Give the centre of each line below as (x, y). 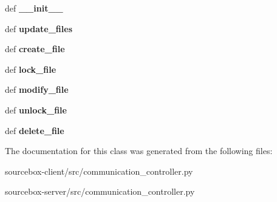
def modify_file (37, 89)
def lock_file (31, 69)
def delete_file (35, 130)
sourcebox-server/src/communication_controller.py (100, 191)
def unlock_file (36, 109)
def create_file (35, 49)
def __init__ (34, 8)
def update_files (39, 28)
